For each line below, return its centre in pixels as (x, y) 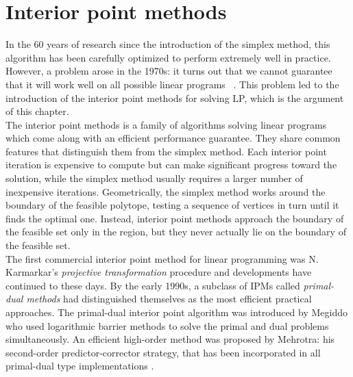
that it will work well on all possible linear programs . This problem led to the (172, 84)
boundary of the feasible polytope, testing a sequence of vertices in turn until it (172, 205)
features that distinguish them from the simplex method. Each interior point (166, 151)
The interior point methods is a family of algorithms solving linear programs (166, 124)
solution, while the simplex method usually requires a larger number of (154, 178)
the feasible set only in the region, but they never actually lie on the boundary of (176, 232)
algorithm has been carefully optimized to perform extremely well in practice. (168, 57)
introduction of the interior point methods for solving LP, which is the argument (175, 97)
